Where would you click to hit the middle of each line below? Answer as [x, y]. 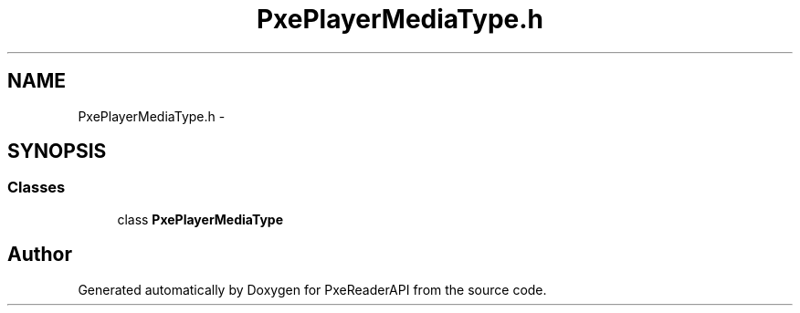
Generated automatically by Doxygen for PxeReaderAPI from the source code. [312, 289]
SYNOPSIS [57, 151]
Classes [37, 188]
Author [40, 255]
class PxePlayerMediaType [200, 219]
